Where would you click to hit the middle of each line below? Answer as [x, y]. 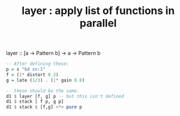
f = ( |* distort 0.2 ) [32, 74]
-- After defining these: [37, 64]
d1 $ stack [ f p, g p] [35, 102]
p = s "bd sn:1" [26, 69]
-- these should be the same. [43, 91]
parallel [98, 23]
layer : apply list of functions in [98, 11]
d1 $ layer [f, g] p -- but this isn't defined [65, 96]
